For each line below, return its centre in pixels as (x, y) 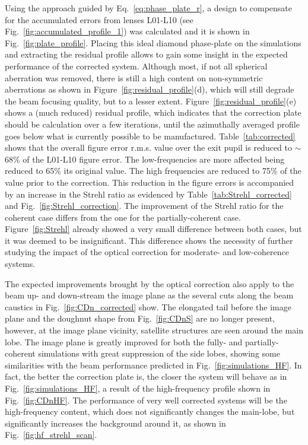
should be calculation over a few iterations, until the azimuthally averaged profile (152, 124)
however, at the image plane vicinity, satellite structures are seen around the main (154, 330)
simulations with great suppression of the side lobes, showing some (159, 353)
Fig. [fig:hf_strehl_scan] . (51, 435)
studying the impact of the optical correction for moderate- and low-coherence (147, 252)
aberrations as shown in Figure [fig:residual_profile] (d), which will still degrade (150, 89)
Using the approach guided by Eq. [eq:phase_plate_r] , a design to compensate (149, 8)
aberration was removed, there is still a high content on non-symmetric (134, 77)
